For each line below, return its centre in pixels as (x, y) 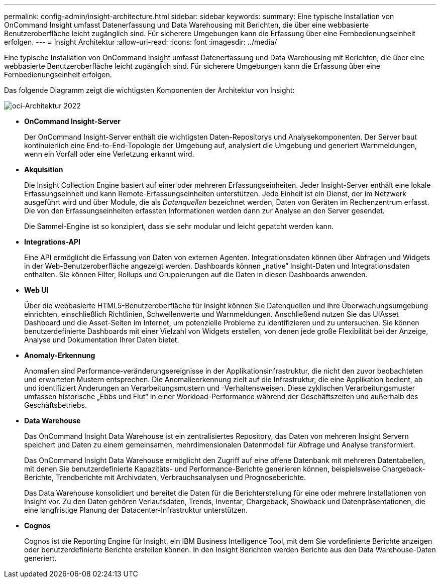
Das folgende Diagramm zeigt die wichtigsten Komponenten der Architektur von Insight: (149, 90)
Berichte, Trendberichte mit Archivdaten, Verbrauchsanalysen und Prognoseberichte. (165, 477)
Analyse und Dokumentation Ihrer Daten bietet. (102, 340)
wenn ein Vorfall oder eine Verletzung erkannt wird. (109, 154)
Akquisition (44, 169)
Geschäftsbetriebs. (56, 405)
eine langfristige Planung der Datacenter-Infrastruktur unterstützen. (136, 510)
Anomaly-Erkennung (60, 355)
